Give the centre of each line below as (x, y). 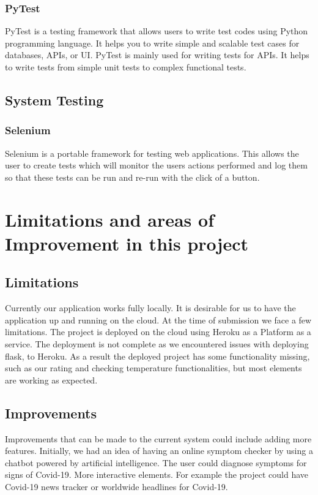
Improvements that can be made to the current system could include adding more (158, 438)
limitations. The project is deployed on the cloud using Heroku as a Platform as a (158, 332)
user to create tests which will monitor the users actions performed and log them (156, 165)
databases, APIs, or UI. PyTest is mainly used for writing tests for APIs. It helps (157, 55)
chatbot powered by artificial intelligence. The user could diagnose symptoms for (156, 462)
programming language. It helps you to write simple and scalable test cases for (152, 43)
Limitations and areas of (109, 219)
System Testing (54, 100)
